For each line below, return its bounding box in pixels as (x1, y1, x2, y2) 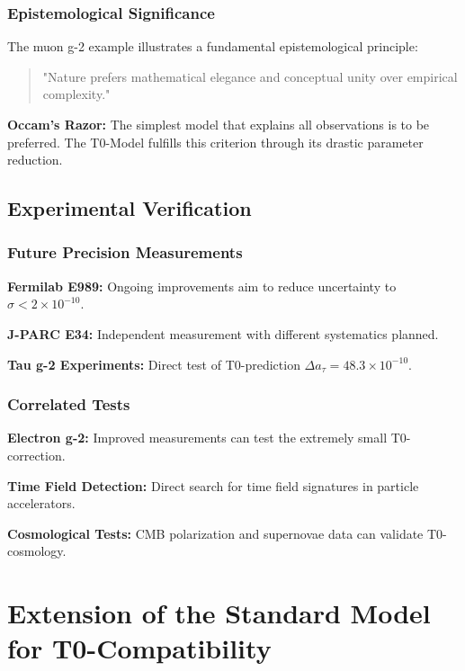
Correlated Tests (7, 393, 130, 416)
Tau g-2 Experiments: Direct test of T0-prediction (7, 354, 300, 373)
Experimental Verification (7, 194, 252, 222)
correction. (7, 445, 66, 464)
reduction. (7, 150, 63, 169)
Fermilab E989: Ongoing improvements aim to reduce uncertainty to (7, 276, 397, 295)
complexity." (42, 85, 111, 103)
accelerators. (7, 494, 76, 513)
